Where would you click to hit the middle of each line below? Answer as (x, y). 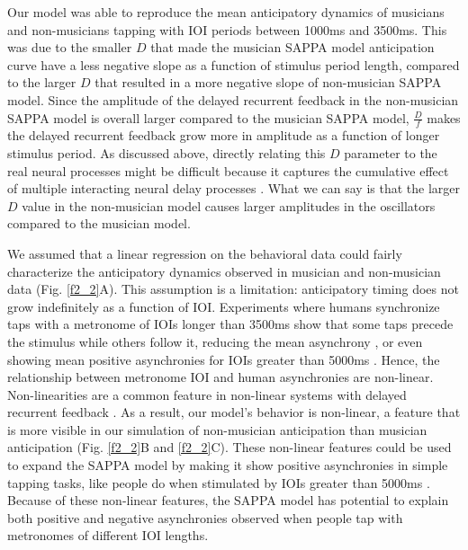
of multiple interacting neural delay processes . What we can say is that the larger (234, 188)
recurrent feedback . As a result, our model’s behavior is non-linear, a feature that (234, 412)
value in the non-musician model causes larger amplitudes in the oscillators (229, 205)
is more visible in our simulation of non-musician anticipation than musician (217, 429)
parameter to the (391, 152)
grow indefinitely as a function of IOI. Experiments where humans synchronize (224, 306)
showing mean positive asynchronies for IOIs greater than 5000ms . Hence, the (224, 359)
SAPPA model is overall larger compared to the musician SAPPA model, (208, 117)
